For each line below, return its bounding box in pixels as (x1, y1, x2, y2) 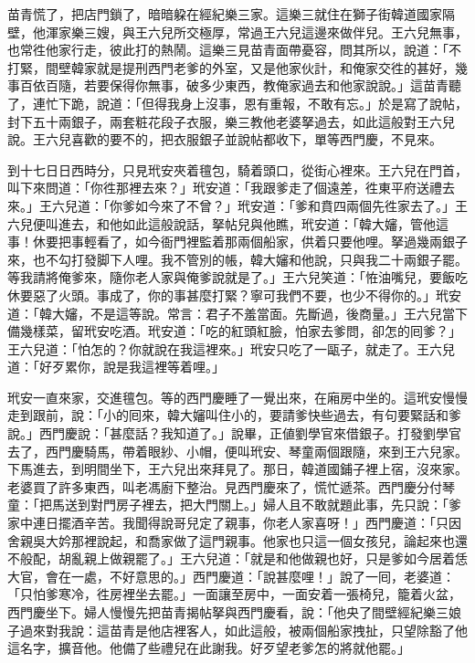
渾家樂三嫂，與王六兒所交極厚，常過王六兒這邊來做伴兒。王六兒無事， (45, 22, 468, 41)
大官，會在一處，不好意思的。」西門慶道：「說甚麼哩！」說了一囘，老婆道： (7, 566, 455, 585)
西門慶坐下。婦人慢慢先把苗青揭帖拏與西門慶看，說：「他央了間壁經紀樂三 (7, 603, 449, 621)
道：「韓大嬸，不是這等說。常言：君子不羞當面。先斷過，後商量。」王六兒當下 (7, 303, 468, 322)
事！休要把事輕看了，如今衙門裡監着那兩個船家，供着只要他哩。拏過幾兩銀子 (7, 232, 468, 251)
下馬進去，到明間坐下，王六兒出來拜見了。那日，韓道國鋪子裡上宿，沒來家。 (7, 459, 468, 479)
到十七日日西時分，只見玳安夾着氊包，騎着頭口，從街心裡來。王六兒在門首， (7, 160, 468, 179)
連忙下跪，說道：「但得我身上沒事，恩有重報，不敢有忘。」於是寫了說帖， (32, 93, 468, 112)
